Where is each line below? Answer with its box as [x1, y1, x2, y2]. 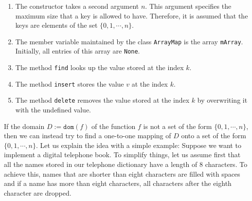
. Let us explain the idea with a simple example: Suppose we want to [36, 140, 241, 150]
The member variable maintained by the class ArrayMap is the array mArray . [15, 36, 243, 46]
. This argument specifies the [145, 1, 232, 11]
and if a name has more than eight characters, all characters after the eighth [4, 178, 232, 188]
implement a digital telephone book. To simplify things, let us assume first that [4, 149, 241, 160]
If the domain [4, 121, 45, 131]
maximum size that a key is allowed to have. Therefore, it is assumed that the [15, 10, 248, 20]
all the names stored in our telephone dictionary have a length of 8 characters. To [4, 159, 248, 169]
